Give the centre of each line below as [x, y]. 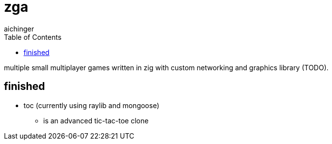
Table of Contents [33, 37]
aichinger [19, 29]
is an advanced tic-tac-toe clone [96, 120]
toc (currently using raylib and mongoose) [92, 105]
